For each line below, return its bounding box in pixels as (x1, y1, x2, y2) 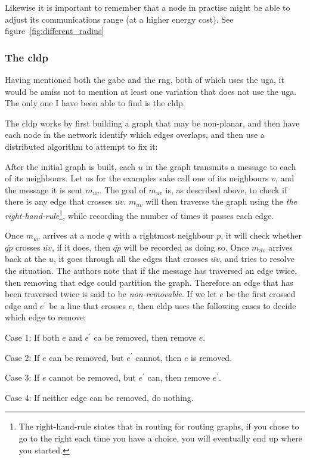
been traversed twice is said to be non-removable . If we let (5, 288, 217, 300)
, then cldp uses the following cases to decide (132, 299, 296, 311)
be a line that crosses (49, 299, 126, 311)
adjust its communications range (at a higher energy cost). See (5, 13, 234, 25)
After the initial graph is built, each (5, 160, 136, 172)
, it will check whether (221, 229, 302, 242)
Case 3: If (5, 371, 40, 384)
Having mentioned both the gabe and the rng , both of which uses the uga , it (5, 73, 284, 85)
